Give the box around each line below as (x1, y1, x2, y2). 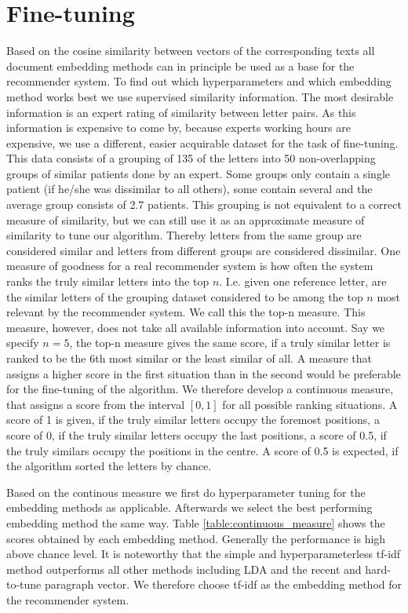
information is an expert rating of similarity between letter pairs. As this (6, 104, 356, 120)
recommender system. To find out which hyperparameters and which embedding (6, 73, 392, 89)
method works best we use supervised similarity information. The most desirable (6, 88, 394, 104)
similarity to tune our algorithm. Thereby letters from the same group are (6, 227, 362, 243)
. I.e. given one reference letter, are (219, 273, 387, 290)
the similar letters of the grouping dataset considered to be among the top (6, 288, 363, 305)
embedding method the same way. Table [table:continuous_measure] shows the (6, 514, 385, 531)
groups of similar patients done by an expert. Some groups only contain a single (6, 165, 391, 181)
